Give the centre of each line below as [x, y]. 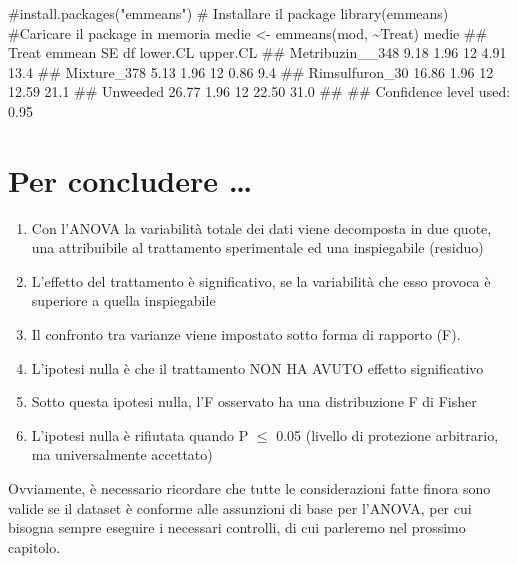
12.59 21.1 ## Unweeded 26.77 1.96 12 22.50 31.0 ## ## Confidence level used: [259, 91]
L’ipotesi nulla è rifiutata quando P [140, 434]
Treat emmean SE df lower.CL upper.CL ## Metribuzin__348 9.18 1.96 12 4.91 [257, 52]
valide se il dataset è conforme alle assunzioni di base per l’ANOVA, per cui [240, 507]
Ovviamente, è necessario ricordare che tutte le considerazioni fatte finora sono [249, 488]
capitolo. [34, 546]
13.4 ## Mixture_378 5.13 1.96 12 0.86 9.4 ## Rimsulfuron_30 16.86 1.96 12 [251, 71]
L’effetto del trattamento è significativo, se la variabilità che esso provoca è [261, 280]
